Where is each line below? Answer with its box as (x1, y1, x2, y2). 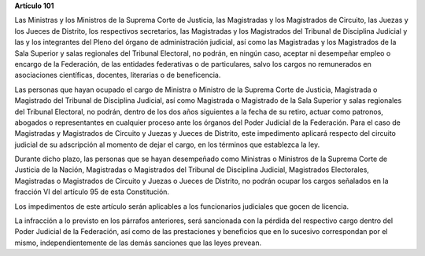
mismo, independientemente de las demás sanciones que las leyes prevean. (14, 238, 262, 247)
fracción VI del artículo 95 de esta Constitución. (14, 187, 169, 196)
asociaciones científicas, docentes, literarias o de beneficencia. (14, 71, 221, 80)
